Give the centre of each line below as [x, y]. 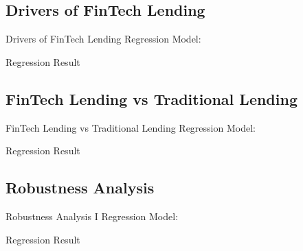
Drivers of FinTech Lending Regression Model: [103, 39]
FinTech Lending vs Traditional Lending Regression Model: [131, 127]
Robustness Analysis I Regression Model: [92, 216]
